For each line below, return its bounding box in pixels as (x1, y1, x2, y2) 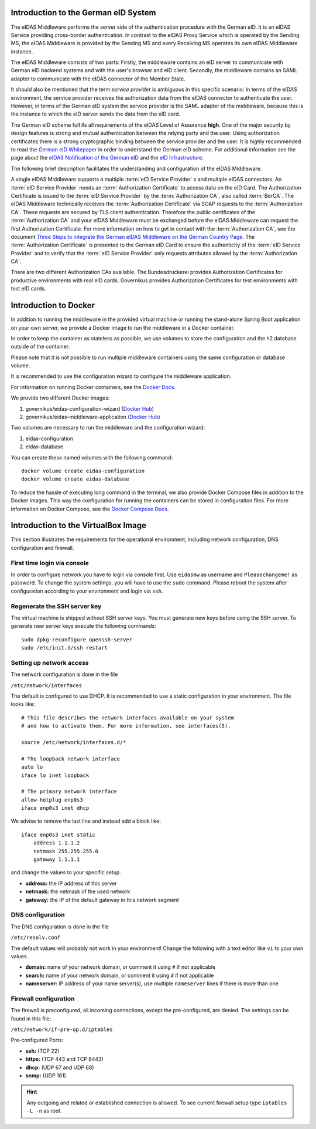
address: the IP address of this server (25, 880, 117, 887)
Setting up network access (11, 658, 89, 667)
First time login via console (11, 559, 89, 567)
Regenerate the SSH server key (11, 602, 102, 610)
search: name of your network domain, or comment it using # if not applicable (25, 972, 214, 979)
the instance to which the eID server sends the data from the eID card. (11, 110, 181, 117)
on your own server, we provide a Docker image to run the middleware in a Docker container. (11, 324, 235, 331)
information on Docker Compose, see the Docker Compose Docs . (11, 505, 169, 512)
